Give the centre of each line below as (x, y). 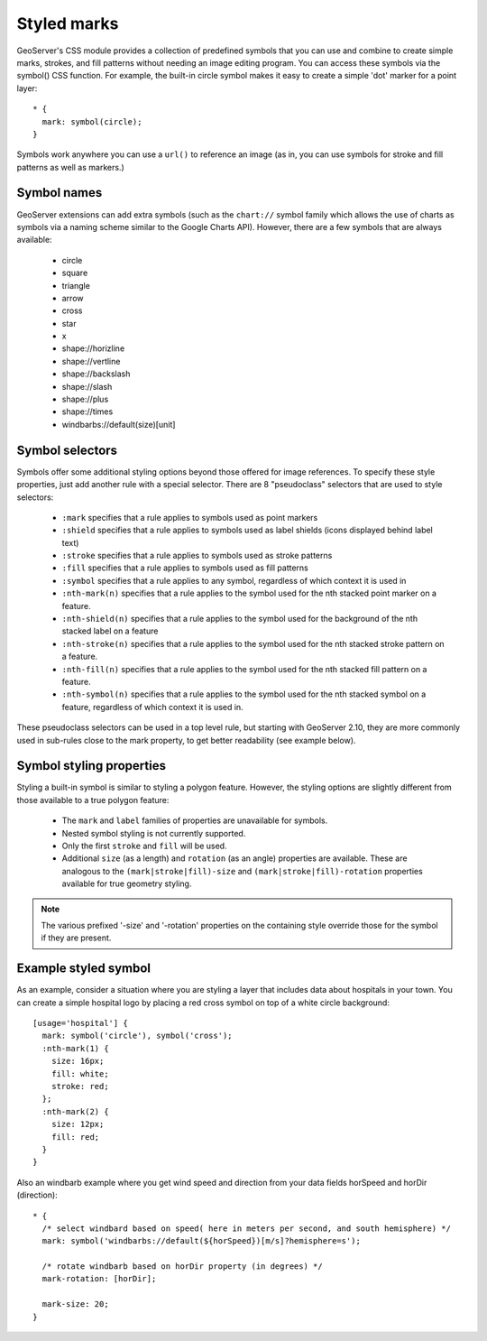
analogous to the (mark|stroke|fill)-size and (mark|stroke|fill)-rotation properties (242, 871)
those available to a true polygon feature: (93, 800)
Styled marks (68, 23)
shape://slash (87, 386)
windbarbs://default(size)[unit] (119, 424)
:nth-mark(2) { (75, 1111)
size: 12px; (78, 1124)
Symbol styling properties (92, 766)
